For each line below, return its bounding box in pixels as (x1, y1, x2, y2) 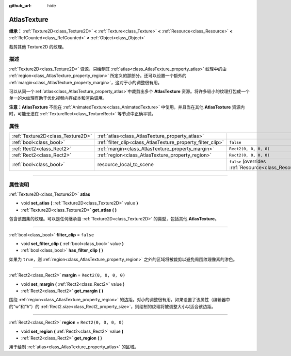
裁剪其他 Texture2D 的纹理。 (9, 44, 66, 49)
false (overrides (229, 158, 266, 165)
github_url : (9, 3, 32, 8)
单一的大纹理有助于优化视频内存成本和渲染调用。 (9, 95, 107, 101)
